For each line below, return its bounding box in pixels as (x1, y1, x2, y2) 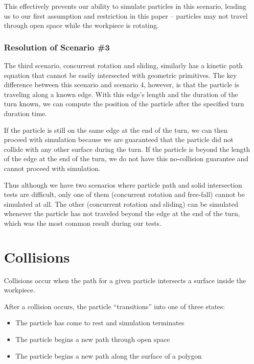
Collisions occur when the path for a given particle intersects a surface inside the (4, 275, 246, 285)
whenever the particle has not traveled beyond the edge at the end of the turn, (4, 208, 240, 218)
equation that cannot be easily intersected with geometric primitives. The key (4, 70, 237, 80)
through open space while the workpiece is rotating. (4, 20, 159, 30)
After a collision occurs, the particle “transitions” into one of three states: (4, 301, 225, 311)
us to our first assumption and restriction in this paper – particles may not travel (4, 10, 248, 21)
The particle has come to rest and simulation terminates (15, 317, 185, 328)
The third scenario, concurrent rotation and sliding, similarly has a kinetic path (4, 60, 243, 70)
